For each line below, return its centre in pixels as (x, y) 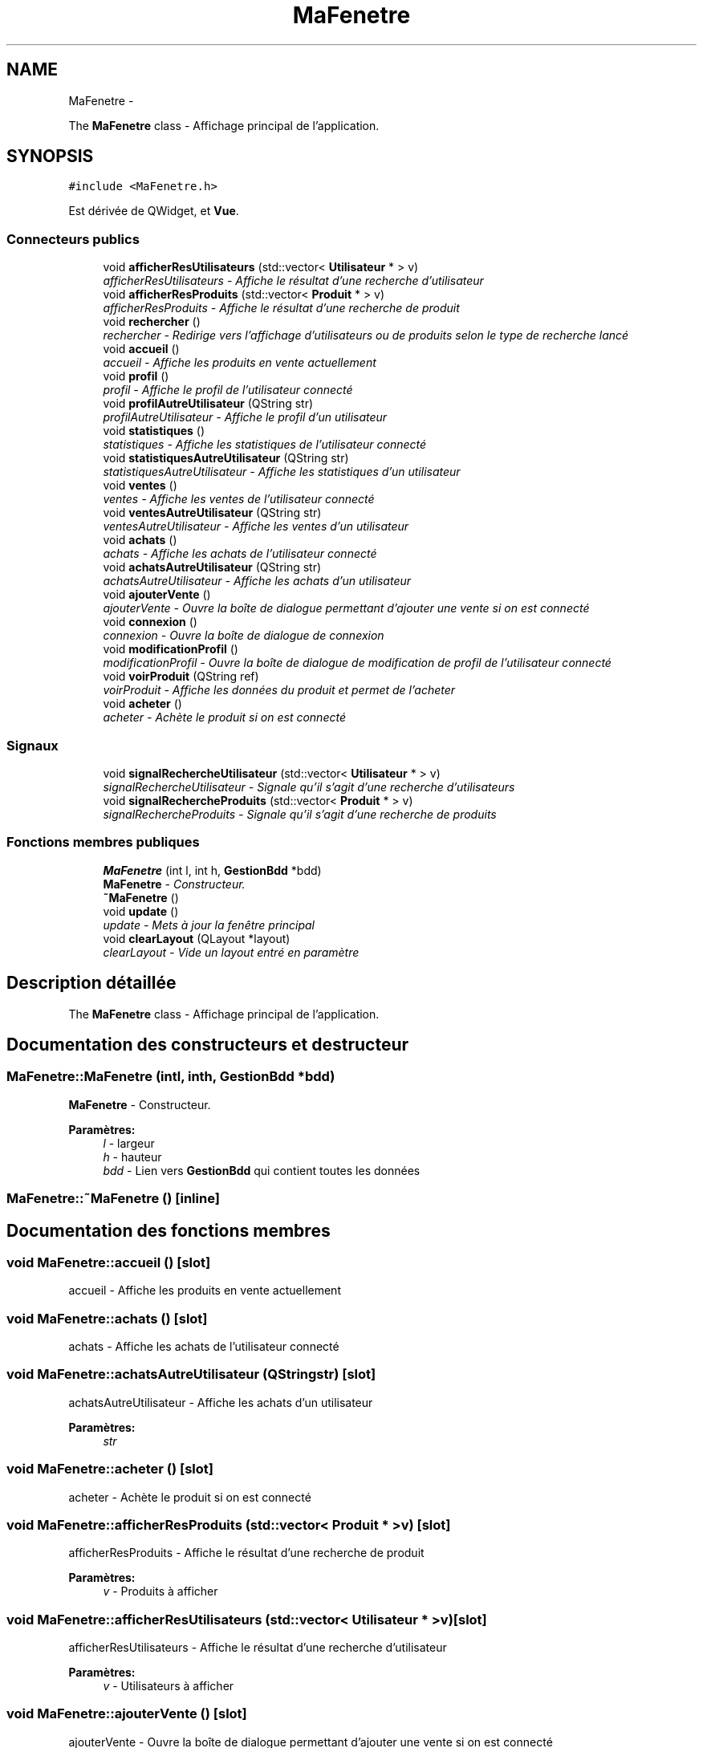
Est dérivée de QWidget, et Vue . (154, 211)
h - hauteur (132, 1157)
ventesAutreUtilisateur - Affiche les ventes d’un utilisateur (256, 526)
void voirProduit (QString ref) (181, 677)
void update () (141, 911)
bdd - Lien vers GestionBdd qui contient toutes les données (262, 1170)
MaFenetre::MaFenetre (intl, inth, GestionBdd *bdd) (171, 1077)
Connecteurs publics (73, 239)
